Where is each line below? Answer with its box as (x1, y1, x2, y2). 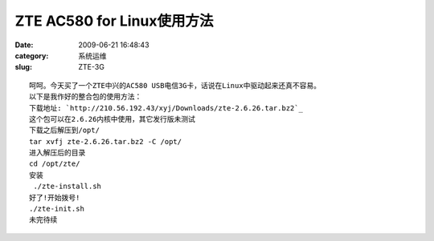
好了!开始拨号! (29, 193, 80, 202)
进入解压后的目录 (29, 148, 86, 158)
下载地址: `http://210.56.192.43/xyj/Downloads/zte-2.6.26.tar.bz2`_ (29, 103, 303, 112)
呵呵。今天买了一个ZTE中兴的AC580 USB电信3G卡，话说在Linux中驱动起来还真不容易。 (29, 81, 321, 90)
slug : (14, 62, 32, 72)
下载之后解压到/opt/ (29, 126, 100, 135)
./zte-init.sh (29, 204, 84, 214)
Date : (14, 40, 34, 50)
